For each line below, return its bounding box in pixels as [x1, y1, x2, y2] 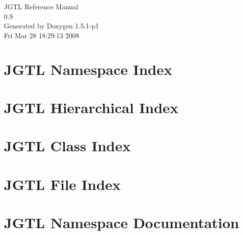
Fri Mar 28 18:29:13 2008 [4, 30, 80, 40]
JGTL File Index [4, 174, 121, 194]
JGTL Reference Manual [4, 1, 79, 11]
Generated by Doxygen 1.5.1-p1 [4, 21, 99, 31]
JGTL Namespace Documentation [4, 212, 239, 233]
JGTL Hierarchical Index [4, 97, 179, 117]
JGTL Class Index [4, 136, 131, 156]
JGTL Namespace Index [4, 59, 172, 79]
